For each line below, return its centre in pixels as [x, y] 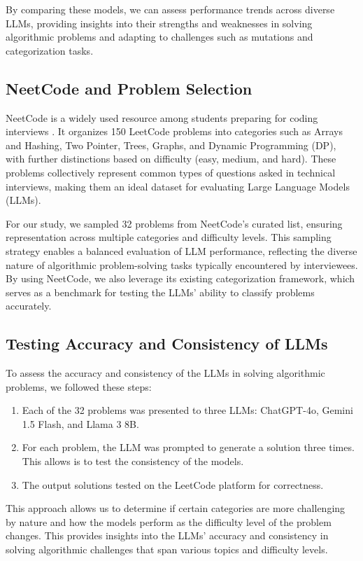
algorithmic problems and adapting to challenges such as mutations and [159, 37]
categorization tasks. [50, 50]
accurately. [29, 306]
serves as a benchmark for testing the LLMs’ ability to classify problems [160, 292]
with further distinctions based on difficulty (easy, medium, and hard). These [171, 159]
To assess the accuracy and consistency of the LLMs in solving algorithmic [165, 373]
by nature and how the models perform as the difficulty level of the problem [169, 521]
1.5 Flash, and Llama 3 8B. [80, 423]
